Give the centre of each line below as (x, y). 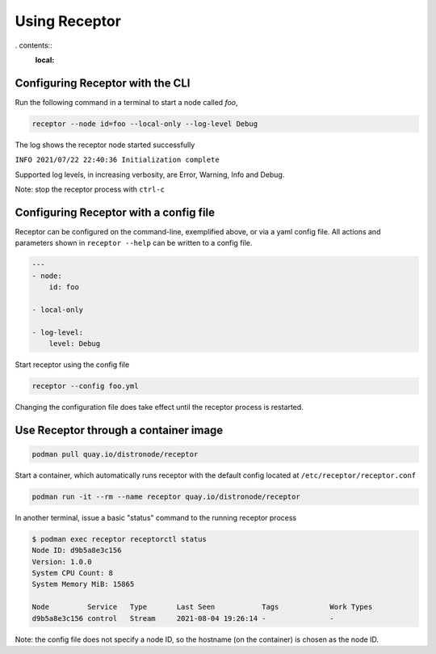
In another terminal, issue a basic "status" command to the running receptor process (156, 517)
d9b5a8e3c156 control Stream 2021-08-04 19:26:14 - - (183, 618)
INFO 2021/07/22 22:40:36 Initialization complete (117, 160)
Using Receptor (68, 21)
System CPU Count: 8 (72, 573)
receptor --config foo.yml (85, 386)
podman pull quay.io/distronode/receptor (115, 454)
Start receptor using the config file (72, 365)
